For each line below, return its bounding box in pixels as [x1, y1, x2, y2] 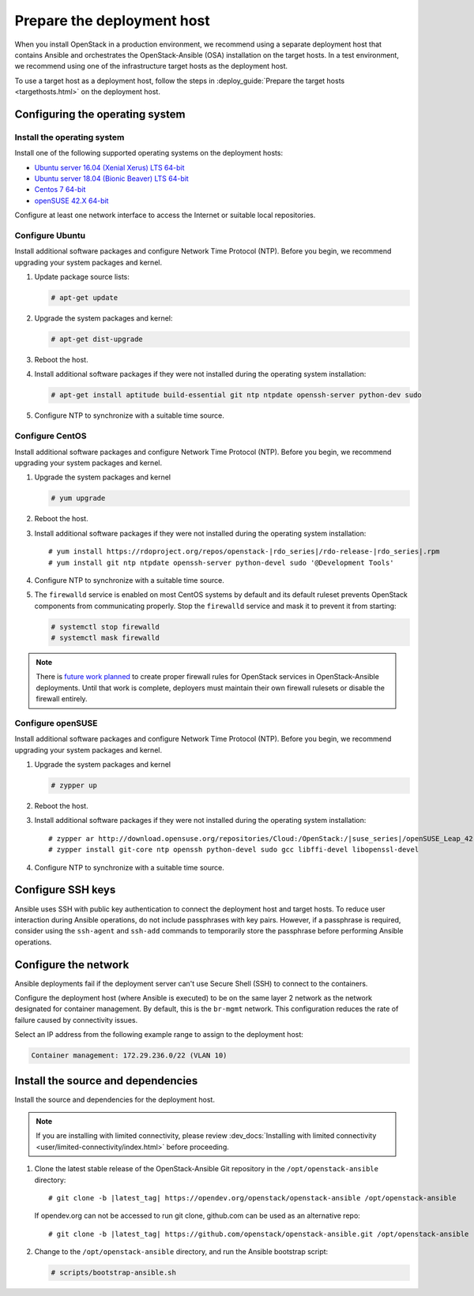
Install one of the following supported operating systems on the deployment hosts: [14, 148, 284, 158]
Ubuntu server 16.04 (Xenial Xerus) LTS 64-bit [34, 163, 185, 172]
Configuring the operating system [14, 107, 186, 121]
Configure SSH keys [14, 883, 116, 896]
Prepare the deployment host [14, 12, 210, 29]
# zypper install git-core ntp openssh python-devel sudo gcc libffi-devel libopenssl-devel [48, 845, 419, 855]
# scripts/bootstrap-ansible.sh [51, 1268, 177, 1277]
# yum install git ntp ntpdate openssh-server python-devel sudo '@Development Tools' [48, 558, 394, 567]
